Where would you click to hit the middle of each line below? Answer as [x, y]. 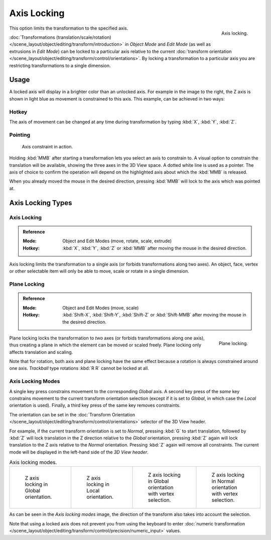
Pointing [20, 135]
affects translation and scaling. [41, 352]
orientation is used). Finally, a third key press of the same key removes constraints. [95, 405]
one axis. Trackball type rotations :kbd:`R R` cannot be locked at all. [79, 368]
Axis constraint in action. [47, 146]
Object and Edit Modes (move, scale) [101, 308]
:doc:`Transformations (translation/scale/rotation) [60, 37]
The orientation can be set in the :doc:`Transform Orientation [72, 414]
